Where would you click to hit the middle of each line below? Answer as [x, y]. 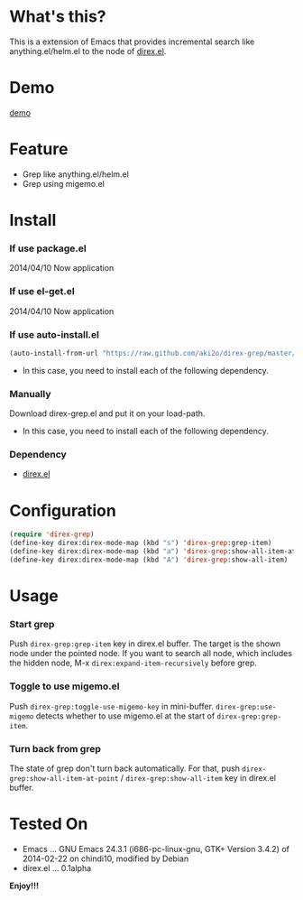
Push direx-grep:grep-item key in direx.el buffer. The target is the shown [145, 644]
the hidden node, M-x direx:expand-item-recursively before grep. [133, 663]
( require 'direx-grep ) [52, 534]
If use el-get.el [42, 292]
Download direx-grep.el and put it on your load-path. [107, 413]
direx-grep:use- [246, 707]
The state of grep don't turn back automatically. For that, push [125, 768]
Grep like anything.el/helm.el [75, 174]
